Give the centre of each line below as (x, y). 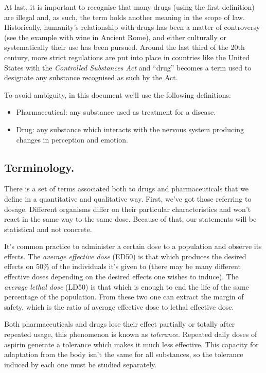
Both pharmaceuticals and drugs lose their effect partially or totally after (120, 324)
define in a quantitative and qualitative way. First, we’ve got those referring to (128, 198)
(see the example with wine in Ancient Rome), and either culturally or (116, 37)
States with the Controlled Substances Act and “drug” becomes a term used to (128, 67)
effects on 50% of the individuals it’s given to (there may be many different (122, 266)
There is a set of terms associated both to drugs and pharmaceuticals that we (127, 189)
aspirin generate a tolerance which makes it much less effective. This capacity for (131, 344)
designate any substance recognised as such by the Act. (91, 77)
